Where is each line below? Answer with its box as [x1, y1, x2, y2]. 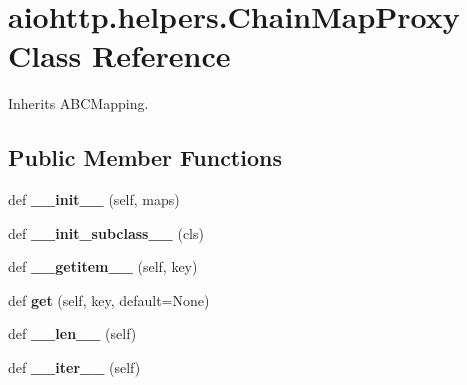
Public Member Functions [8, 142, 282, 173]
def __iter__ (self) [8, 357, 141, 378]
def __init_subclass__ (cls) [8, 222, 204, 243]
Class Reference [8, 35, 231, 76]
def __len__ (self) [8, 323, 137, 344]
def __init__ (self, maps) [8, 189, 180, 210]
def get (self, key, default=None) [8, 289, 210, 310]
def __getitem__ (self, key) [8, 256, 198, 277]
